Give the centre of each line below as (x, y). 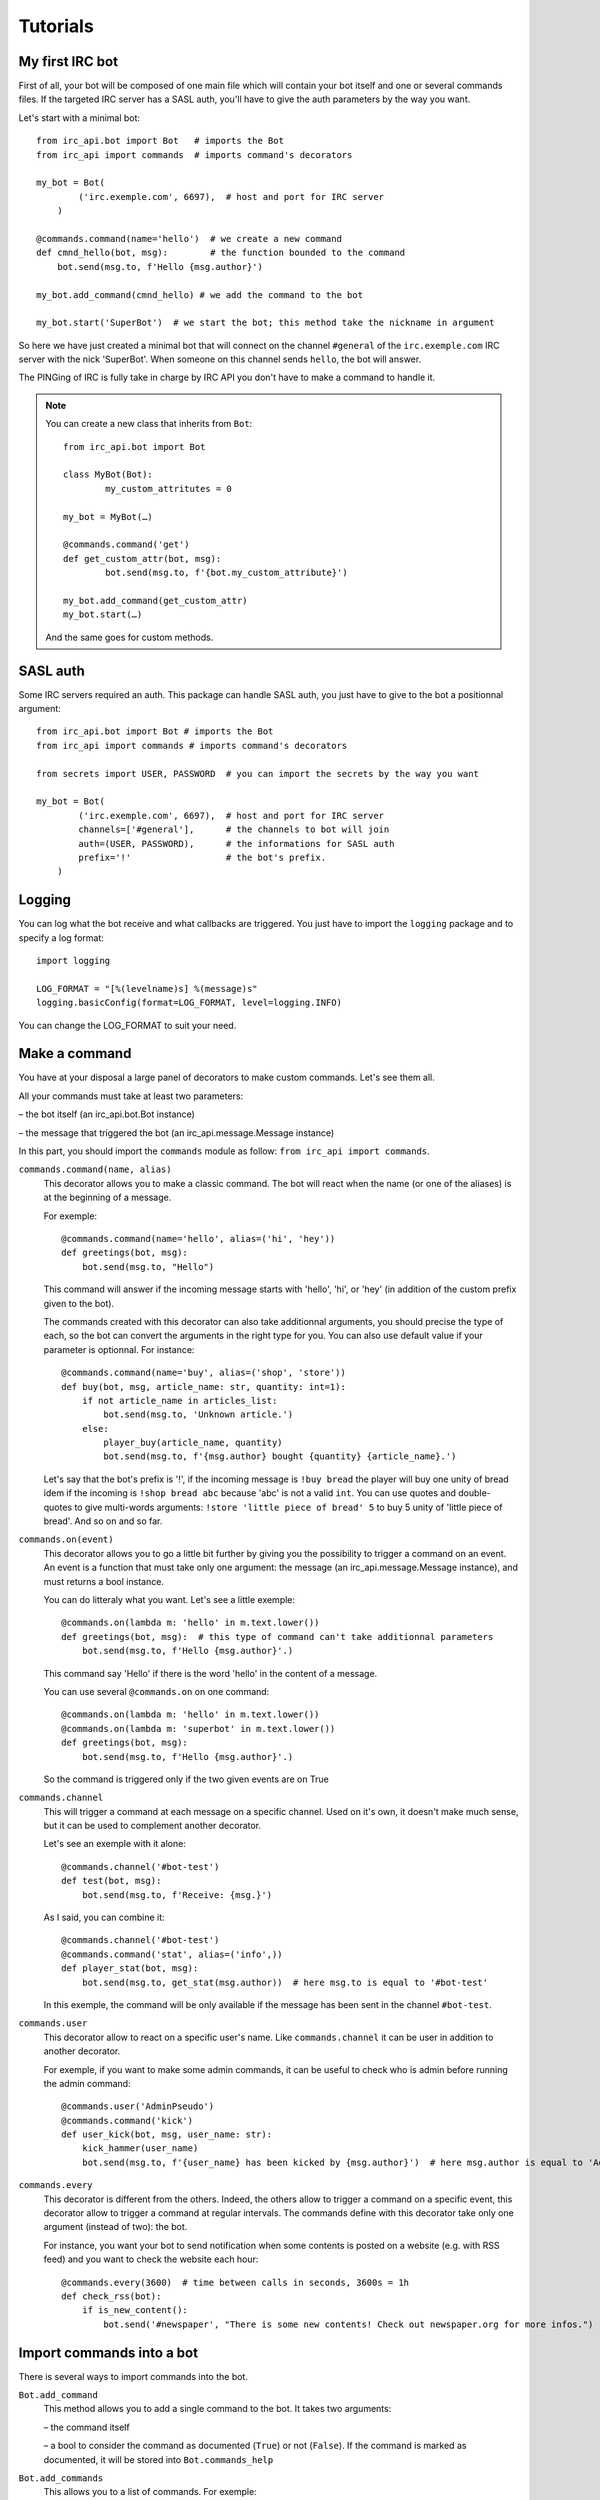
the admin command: (87, 2083)
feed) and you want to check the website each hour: (151, 2259)
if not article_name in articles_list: (179, 1400)
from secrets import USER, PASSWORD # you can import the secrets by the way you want (258, 773)
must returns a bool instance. (104, 1581)
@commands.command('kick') (127, 2120)
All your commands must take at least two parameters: (131, 1096)
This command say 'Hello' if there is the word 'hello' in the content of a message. (210, 1673)
